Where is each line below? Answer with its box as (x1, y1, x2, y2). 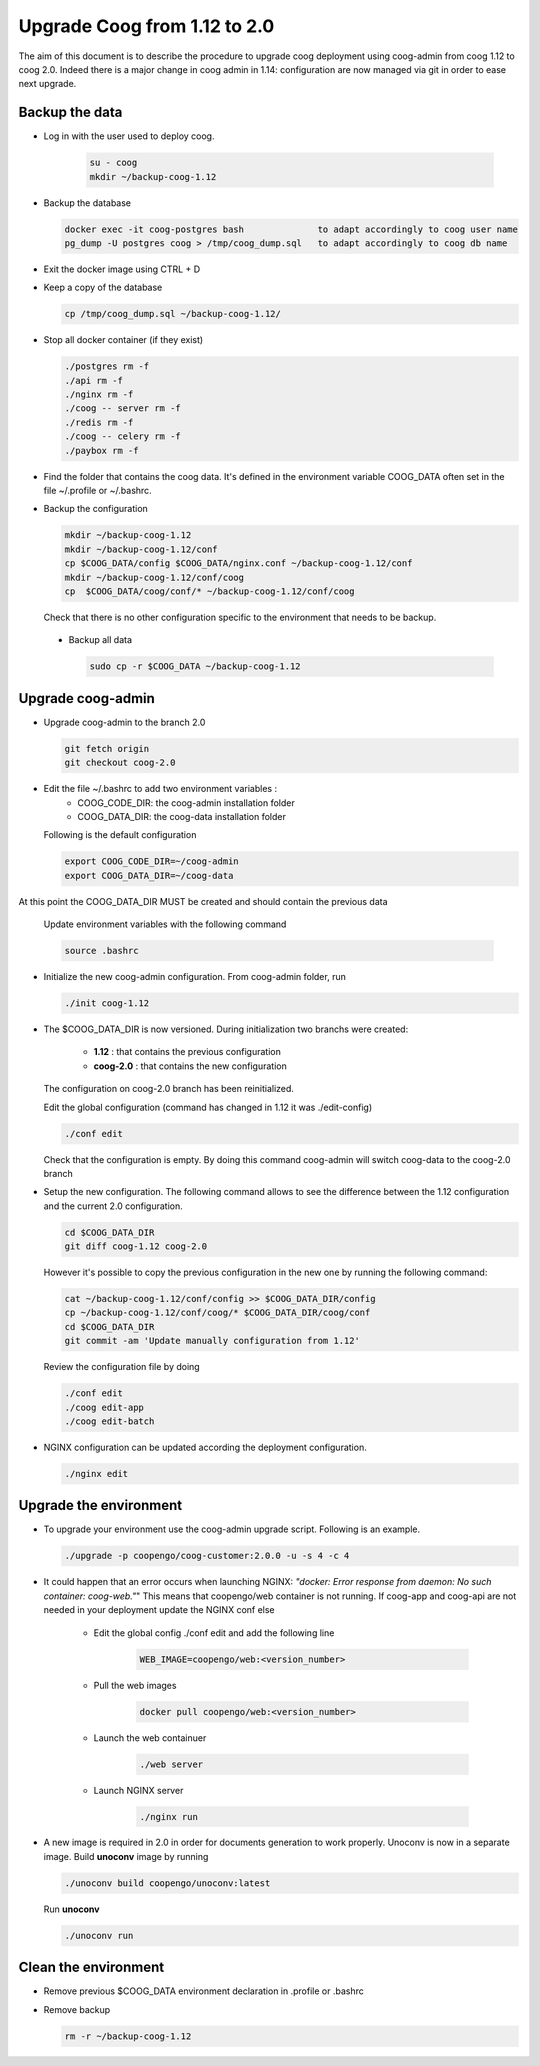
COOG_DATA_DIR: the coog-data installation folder (77, 810, 287, 822)
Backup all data (68, 634, 133, 646)
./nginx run (139, 1811, 199, 1822)
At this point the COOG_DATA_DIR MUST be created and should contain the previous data (18, 895, 389, 907)
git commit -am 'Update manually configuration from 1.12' (64, 1335, 360, 1347)
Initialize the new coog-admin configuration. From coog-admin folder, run (43, 971, 347, 983)
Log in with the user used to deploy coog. (43, 130, 215, 142)
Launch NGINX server (93, 1784, 184, 1796)
